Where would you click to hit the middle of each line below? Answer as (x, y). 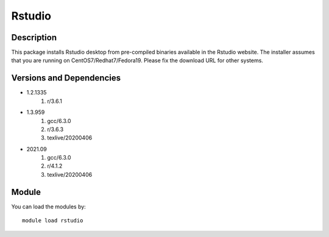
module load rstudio (53, 221)
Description (34, 37)
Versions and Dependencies (66, 78)
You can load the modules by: (49, 207)
